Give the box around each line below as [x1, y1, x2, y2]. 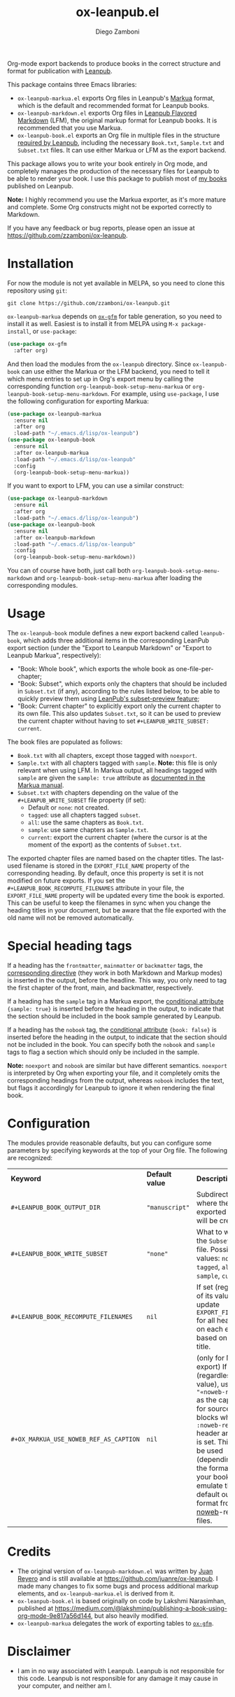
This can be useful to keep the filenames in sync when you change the [7, 899, 211, 907]
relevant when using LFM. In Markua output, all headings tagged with [17, 766, 218, 775]
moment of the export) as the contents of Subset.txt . [27, 840, 182, 849]
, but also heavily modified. [90, 1611, 169, 1620]
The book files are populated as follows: [7, 738, 123, 746]
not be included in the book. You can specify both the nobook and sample [7, 1041, 215, 1048]
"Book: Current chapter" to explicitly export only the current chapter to [17, 702, 222, 710]
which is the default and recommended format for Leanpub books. [17, 101, 210, 109]
